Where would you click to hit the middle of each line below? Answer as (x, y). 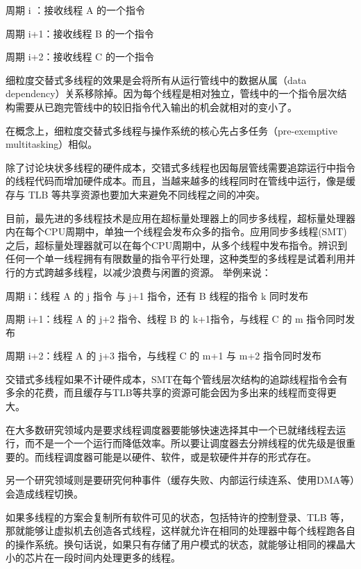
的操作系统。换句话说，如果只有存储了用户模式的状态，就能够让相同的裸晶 (176, 544)
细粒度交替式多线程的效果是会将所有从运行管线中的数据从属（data (156, 79)
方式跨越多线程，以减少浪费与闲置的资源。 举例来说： (148, 272)
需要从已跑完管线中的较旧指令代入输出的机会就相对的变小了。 (156, 107)
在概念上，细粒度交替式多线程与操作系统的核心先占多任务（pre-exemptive (171, 130)
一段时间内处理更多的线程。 (117, 558)
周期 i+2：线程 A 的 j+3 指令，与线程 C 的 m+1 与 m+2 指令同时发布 (163, 356)
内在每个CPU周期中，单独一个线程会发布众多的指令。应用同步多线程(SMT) (176, 231)
